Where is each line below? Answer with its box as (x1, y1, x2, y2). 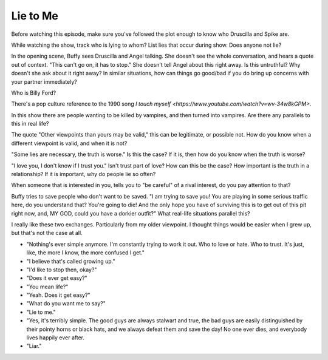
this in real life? (11, 120, 49, 127)
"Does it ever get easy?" (26, 274, 87, 282)
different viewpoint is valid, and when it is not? (11, 140, 128, 147)
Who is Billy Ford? (11, 89, 56, 97)
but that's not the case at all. (11, 229, 83, 237)
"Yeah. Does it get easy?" (26, 291, 91, 299)
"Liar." (26, 342, 42, 350)
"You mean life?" (26, 283, 69, 290)
